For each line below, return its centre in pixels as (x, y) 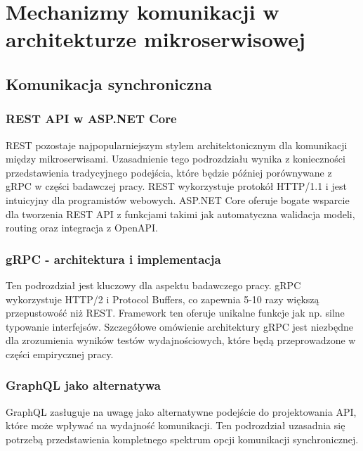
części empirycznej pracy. (60, 354)
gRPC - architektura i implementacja (113, 259)
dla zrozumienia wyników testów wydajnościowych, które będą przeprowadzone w (181, 340)
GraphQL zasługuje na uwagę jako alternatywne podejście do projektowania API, (181, 411)
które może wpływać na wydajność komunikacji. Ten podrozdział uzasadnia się (176, 425)
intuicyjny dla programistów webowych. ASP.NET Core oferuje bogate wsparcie (178, 199)
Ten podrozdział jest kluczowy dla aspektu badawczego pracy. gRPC (153, 285)
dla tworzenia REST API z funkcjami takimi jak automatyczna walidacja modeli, (180, 214)
